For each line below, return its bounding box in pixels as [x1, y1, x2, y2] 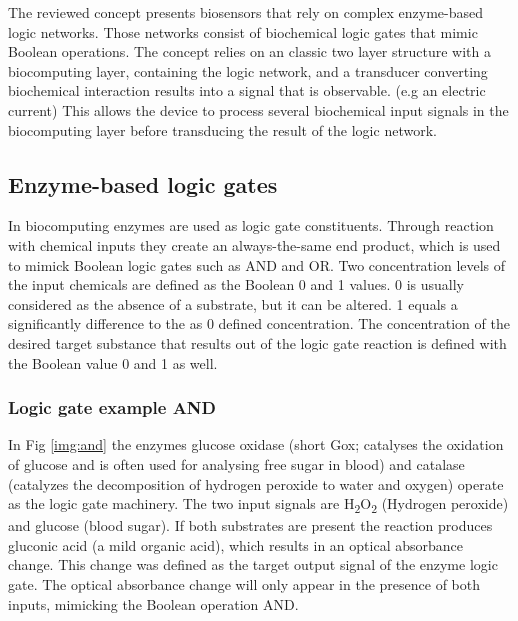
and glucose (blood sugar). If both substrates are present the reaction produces [8, 515, 493, 536]
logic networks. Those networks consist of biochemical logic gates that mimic [8, 21, 478, 42]
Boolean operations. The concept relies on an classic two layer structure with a [8, 41, 491, 62]
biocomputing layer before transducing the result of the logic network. [8, 119, 437, 140]
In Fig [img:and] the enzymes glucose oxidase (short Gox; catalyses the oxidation [8, 434, 504, 455]
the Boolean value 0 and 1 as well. [8, 352, 218, 373]
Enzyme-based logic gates [8, 168, 278, 199]
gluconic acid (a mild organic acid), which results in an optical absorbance [8, 534, 463, 555]
